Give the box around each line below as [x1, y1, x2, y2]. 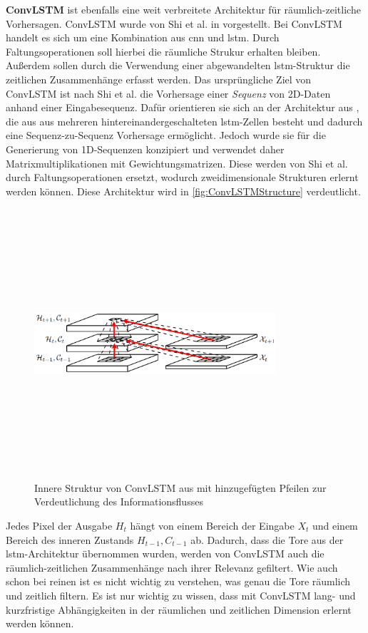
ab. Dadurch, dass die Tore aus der [190, 532, 344, 547]
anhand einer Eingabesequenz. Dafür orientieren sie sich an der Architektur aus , [6, 100, 359, 115]
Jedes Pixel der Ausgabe [6, 518, 113, 533]
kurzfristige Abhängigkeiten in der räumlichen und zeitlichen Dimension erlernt [6, 602, 352, 617]
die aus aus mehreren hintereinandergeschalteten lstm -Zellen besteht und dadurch [6, 113, 363, 128]
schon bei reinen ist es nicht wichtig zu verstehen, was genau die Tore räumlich [6, 574, 351, 589]
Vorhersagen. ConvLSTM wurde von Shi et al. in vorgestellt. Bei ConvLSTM [6, 16, 342, 31]
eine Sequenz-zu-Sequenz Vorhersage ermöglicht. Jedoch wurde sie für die [6, 128, 326, 143]
